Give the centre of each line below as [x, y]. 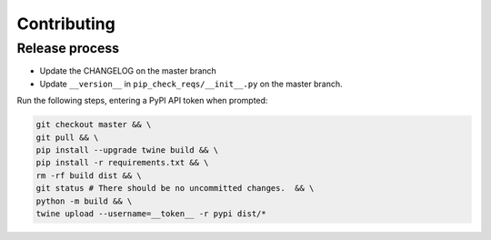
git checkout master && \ [94, 125]
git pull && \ [67, 137]
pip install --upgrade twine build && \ [127, 150]
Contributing [66, 24]
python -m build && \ [84, 201]
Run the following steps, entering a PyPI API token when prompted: [142, 101]
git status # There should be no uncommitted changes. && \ [175, 188]
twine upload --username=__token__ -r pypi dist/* [151, 213]
